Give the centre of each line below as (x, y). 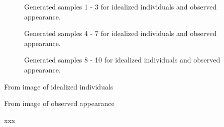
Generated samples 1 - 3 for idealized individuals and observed (121, 6)
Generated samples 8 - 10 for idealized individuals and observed (122, 60)
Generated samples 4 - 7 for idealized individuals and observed (121, 33)
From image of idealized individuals (59, 86)
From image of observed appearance (59, 103)
